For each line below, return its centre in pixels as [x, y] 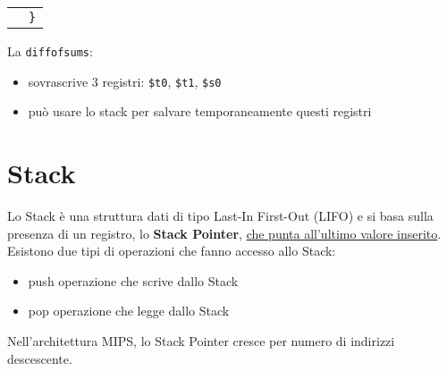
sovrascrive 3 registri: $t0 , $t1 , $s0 [125, 81]
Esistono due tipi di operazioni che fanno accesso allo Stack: [172, 251]
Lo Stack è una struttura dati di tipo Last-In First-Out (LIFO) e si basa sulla [220, 216]
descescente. [40, 358]
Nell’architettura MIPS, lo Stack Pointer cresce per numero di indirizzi [201, 341]
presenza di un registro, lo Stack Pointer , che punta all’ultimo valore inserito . [224, 233]
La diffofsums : [50, 51]
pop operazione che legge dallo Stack [129, 311]
